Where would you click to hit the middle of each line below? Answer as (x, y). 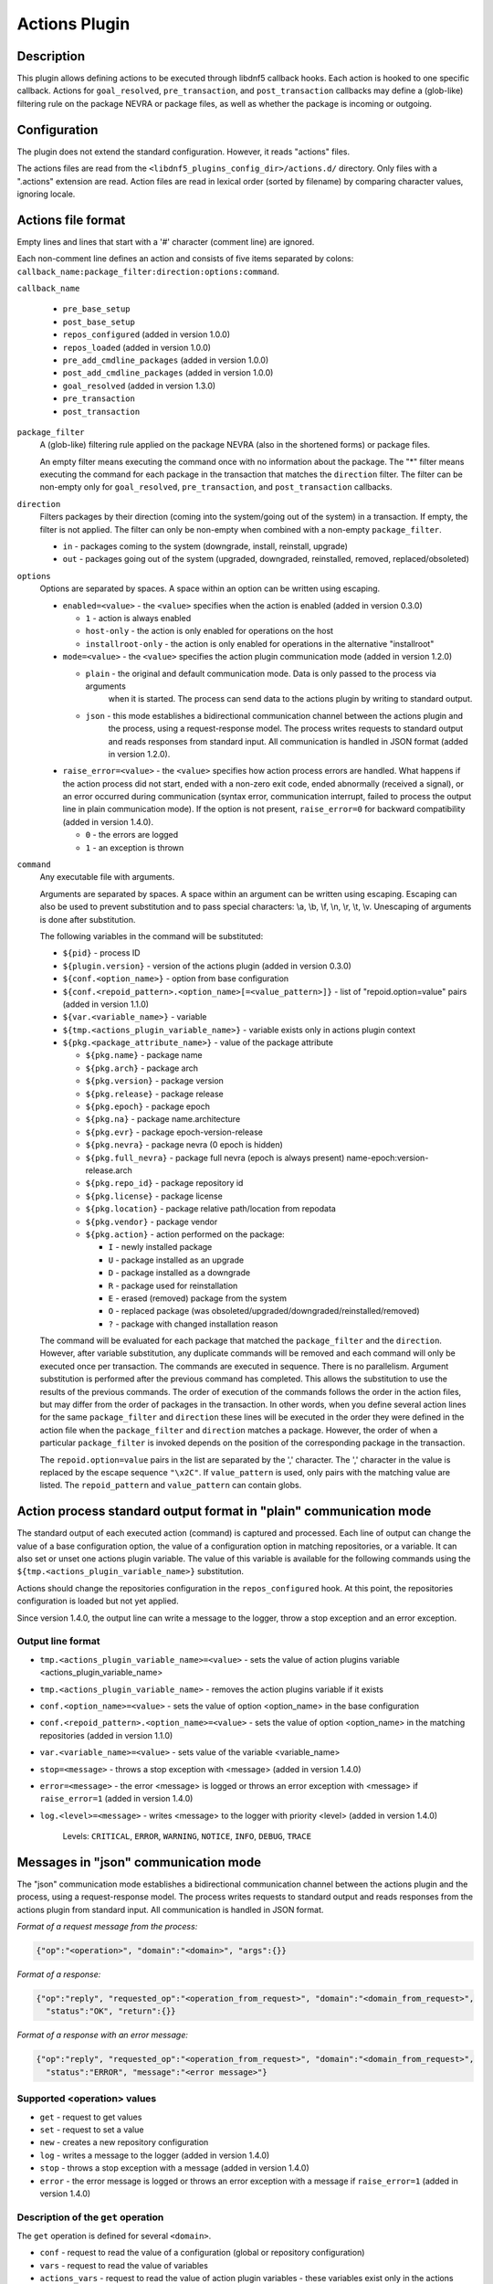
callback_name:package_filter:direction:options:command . (148, 271)
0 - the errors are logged (132, 835)
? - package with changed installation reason (193, 1324)
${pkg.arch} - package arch (142, 1068)
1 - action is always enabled (138, 618)
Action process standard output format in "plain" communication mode (224, 1512)
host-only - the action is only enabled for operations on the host (209, 631)
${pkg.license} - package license (154, 1196)
